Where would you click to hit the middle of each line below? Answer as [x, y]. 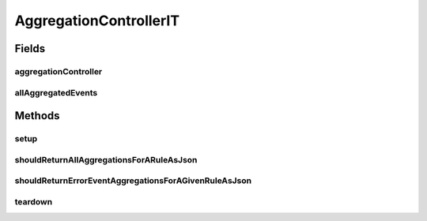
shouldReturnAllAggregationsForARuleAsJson [106, 159]
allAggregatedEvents [56, 92]
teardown [34, 201]
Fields [30, 49]
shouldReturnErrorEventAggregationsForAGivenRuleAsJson [133, 181]
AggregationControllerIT [97, 21]
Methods [37, 116]
